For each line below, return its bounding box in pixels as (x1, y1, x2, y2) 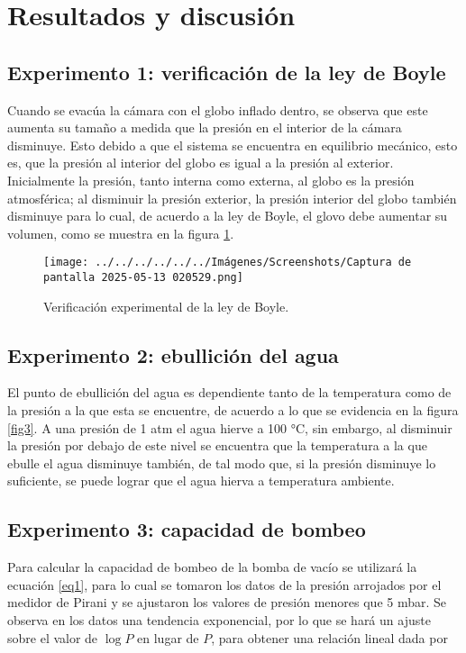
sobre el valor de (7, 628, 98, 647)
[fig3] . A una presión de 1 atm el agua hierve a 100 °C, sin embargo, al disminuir (7, 418, 452, 437)
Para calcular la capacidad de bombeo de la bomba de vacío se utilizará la (7, 558, 417, 576)
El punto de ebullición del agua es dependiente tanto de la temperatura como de (7, 383, 452, 402)
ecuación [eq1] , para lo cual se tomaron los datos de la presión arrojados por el (7, 575, 442, 594)
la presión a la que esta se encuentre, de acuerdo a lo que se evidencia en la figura (7, 401, 459, 420)
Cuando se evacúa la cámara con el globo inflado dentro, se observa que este (7, 100, 428, 119)
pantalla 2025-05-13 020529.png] (43, 270, 243, 284)
